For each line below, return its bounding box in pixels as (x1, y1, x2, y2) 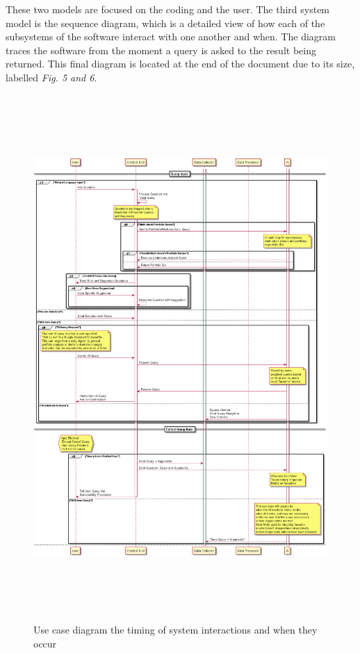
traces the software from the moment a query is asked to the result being (6, 42, 316, 57)
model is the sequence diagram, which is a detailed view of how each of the (6, 15, 325, 30)
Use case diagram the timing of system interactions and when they (33, 622, 318, 637)
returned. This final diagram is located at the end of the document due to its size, (6, 56, 355, 71)
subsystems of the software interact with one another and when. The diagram (6, 29, 336, 44)
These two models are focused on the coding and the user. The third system (6, 2, 330, 16)
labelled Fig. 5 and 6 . (6, 70, 97, 84)
